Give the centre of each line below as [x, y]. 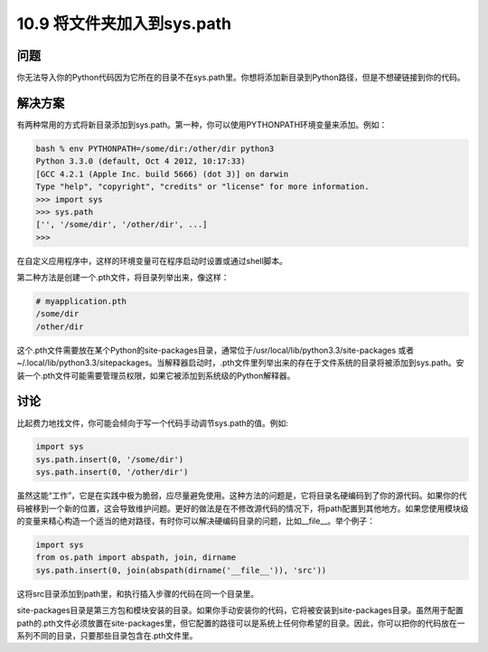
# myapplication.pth [81, 302]
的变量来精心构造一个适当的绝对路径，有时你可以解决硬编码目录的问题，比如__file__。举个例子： [196, 521]
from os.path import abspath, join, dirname [136, 558]
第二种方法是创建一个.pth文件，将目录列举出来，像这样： [123, 278]
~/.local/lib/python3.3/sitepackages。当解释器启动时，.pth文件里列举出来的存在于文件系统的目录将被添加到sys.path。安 [240, 363]
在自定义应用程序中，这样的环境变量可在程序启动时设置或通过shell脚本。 [152, 260]
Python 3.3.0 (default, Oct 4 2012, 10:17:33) [141, 161]
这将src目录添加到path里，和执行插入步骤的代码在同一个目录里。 [138, 593]
